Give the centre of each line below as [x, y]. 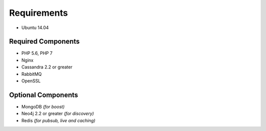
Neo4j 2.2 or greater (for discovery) [58, 114]
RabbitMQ [32, 74]
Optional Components [44, 95]
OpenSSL [31, 81]
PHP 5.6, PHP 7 [37, 53]
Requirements [39, 13]
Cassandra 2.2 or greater [47, 67]
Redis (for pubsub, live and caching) [58, 120]
